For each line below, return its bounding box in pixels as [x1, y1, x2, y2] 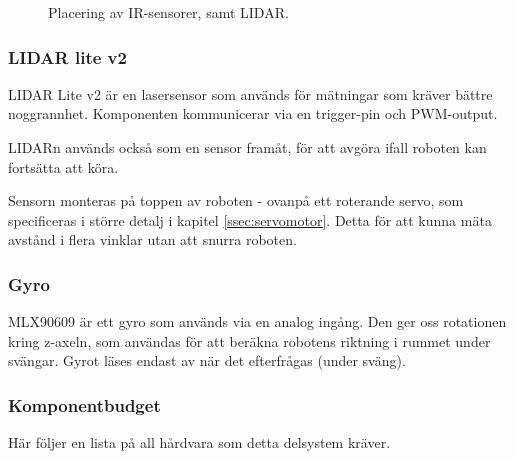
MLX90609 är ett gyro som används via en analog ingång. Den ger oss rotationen [8, 311, 507, 332]
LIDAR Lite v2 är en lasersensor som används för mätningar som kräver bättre [8, 83, 493, 104]
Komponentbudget [8, 392, 161, 417]
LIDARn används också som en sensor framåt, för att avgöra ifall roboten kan [8, 137, 487, 157]
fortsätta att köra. [8, 156, 119, 177]
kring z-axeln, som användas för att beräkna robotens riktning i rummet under [8, 330, 491, 351]
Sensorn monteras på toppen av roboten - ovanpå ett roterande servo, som [8, 190, 464, 211]
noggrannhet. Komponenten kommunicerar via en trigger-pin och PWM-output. [8, 103, 498, 124]
